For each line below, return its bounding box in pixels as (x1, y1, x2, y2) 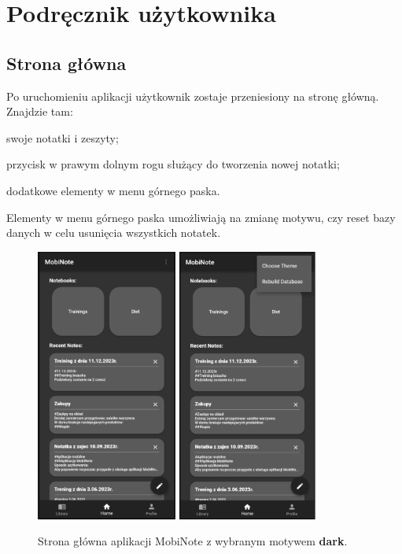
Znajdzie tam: (6, 103, 73, 120)
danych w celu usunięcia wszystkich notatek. (6, 224, 221, 241)
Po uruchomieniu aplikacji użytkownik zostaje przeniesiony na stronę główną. (6, 87, 379, 104)
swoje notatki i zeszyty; (6, 129, 119, 146)
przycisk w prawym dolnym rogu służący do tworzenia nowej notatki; (6, 156, 340, 172)
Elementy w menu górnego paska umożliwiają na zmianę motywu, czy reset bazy (6, 209, 396, 225)
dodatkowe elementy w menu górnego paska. (6, 182, 220, 198)
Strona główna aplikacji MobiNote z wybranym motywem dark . (38, 533, 348, 549)
